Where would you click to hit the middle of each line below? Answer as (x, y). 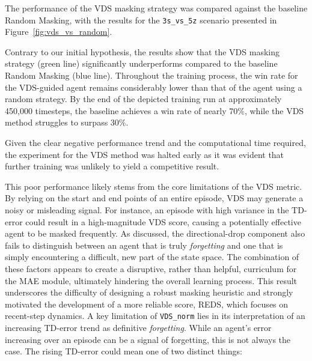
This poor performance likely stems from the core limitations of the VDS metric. (154, 186)
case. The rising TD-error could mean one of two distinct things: (124, 351)
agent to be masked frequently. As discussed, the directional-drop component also (155, 233)
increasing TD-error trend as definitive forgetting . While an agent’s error (138, 327)
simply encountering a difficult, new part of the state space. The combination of (152, 257)
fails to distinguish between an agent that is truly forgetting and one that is (144, 245)
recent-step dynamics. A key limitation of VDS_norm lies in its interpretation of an (155, 316)
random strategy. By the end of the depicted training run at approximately (143, 99)
